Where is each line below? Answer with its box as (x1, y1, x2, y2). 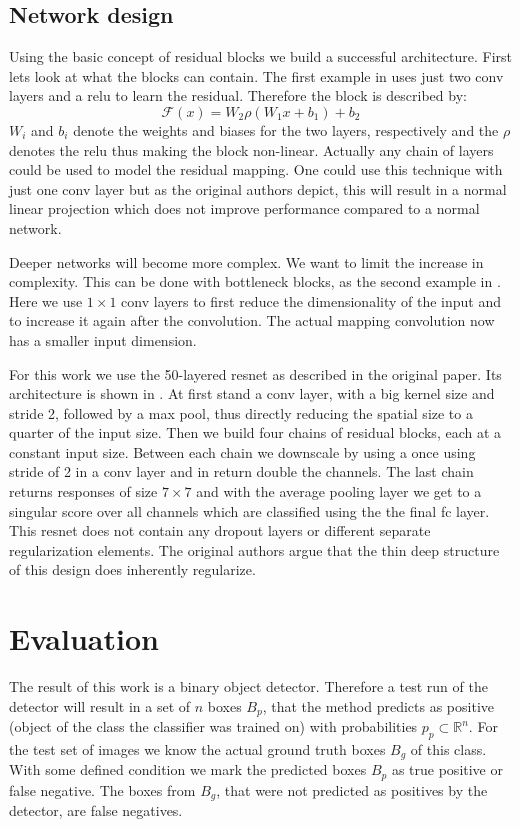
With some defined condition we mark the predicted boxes (9, 759, 367, 780)
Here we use (9, 290, 83, 311)
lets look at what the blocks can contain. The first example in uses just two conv (9, 65, 504, 86)
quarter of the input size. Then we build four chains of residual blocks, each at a (9, 422, 502, 443)
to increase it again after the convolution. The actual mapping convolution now (9, 310, 495, 331)
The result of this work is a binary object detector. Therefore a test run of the (9, 676, 488, 697)
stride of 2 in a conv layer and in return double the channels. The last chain (9, 461, 474, 482)
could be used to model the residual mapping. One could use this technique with (9, 159, 503, 180)
